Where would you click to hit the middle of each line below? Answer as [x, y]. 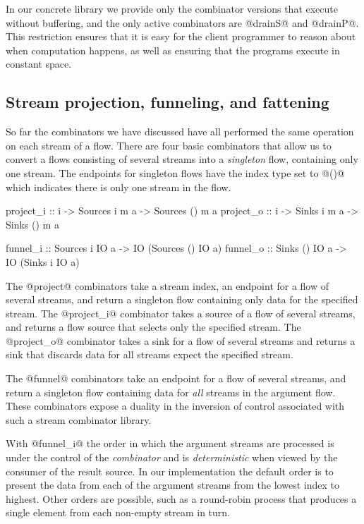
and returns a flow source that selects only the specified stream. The [153, 327]
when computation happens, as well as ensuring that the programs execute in [173, 50]
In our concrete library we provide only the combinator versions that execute [172, 8]
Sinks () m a [32, 224]
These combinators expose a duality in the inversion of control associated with [175, 406]
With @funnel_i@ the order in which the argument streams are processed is [170, 443]
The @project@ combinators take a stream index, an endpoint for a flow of [168, 285]
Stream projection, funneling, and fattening [168, 102]
